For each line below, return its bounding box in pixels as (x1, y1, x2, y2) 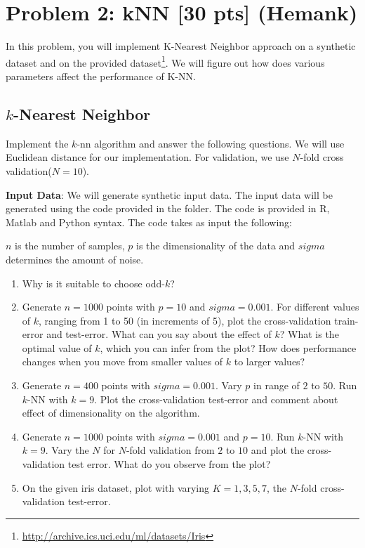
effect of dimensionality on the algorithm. (22, 405, 200, 420)
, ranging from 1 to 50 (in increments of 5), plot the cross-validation (39, 313, 331, 327)
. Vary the (45, 443, 89, 457)
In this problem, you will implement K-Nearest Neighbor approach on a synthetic (6, 39, 356, 53)
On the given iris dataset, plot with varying (22, 480, 210, 495)
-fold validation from (126, 443, 215, 457)
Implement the (6, 136, 69, 150)
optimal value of (22, 340, 92, 355)
